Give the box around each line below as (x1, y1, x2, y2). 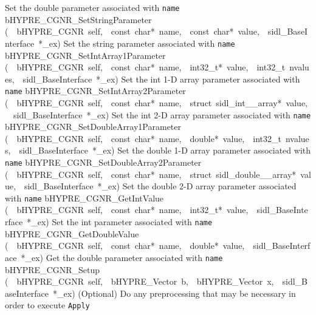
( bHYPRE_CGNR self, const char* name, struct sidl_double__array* (5, 168, 297, 180)
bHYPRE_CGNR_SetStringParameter (5, 13, 152, 25)
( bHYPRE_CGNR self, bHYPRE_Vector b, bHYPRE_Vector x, (5, 275, 274, 288)
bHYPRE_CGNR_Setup (5, 263, 100, 276)
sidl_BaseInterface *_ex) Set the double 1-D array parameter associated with (19, 144, 311, 157)
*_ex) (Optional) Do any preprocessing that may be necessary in (53, 286, 296, 299)
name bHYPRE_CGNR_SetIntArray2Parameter (5, 84, 186, 97)
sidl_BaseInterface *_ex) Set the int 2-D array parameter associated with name (13, 108, 311, 121)
